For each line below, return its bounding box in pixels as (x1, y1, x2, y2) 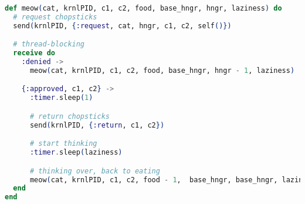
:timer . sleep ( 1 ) (29, 93, 93, 102)
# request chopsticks (13, 12, 97, 21)
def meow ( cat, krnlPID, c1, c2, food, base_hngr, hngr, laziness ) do (5, 4, 282, 12)
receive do (13, 49, 55, 58)
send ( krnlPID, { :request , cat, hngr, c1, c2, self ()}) (13, 21, 232, 30)
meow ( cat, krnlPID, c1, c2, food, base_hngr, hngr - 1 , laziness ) (29, 66, 295, 75)
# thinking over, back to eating (29, 166, 160, 175)
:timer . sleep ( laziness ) (29, 148, 123, 157)
